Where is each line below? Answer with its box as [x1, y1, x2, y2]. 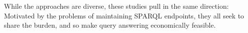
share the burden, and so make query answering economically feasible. [4, 20, 216, 30]
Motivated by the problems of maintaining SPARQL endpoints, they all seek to [4, 10, 244, 20]
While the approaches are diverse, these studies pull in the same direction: [4, 1, 229, 11]
